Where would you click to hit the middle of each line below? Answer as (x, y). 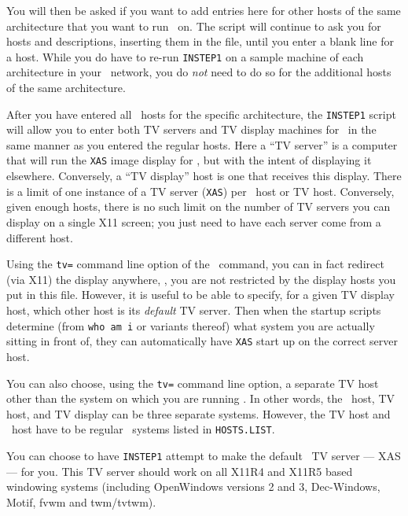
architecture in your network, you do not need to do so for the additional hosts (199, 72)
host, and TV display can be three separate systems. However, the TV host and (198, 413)
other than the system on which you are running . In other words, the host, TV (201, 398)
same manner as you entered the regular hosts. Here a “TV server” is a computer (202, 144)
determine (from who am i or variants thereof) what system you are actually (191, 325)
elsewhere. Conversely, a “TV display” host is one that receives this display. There (204, 176)
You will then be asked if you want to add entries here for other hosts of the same (204, 10)
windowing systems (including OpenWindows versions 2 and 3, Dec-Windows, (193, 487)
